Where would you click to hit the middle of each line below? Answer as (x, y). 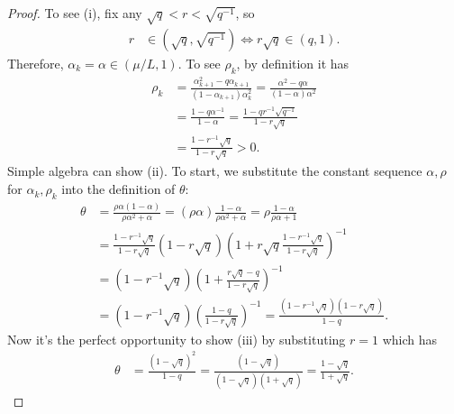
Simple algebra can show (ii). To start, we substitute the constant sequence (215, 171)
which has (409, 339)
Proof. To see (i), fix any (75, 13)
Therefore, (36, 63)
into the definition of (118, 189)
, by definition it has (293, 63)
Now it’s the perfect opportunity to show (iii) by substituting (177, 339)
